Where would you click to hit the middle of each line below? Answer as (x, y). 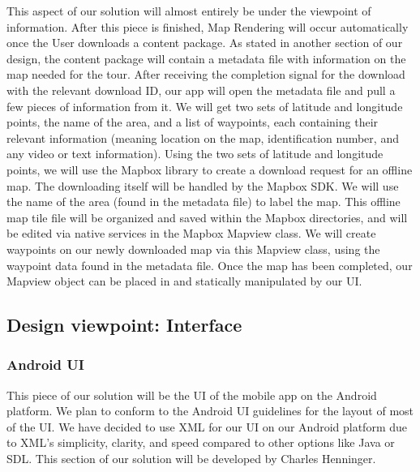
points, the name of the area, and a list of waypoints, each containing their (193, 122)
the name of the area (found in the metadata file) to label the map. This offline (204, 202)
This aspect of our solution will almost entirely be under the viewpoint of (189, 11)
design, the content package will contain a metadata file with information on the (206, 58)
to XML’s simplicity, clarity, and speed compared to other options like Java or (201, 442)
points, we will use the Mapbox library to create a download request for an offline (210, 169)
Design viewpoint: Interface (124, 325)
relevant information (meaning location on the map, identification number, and (203, 137)
